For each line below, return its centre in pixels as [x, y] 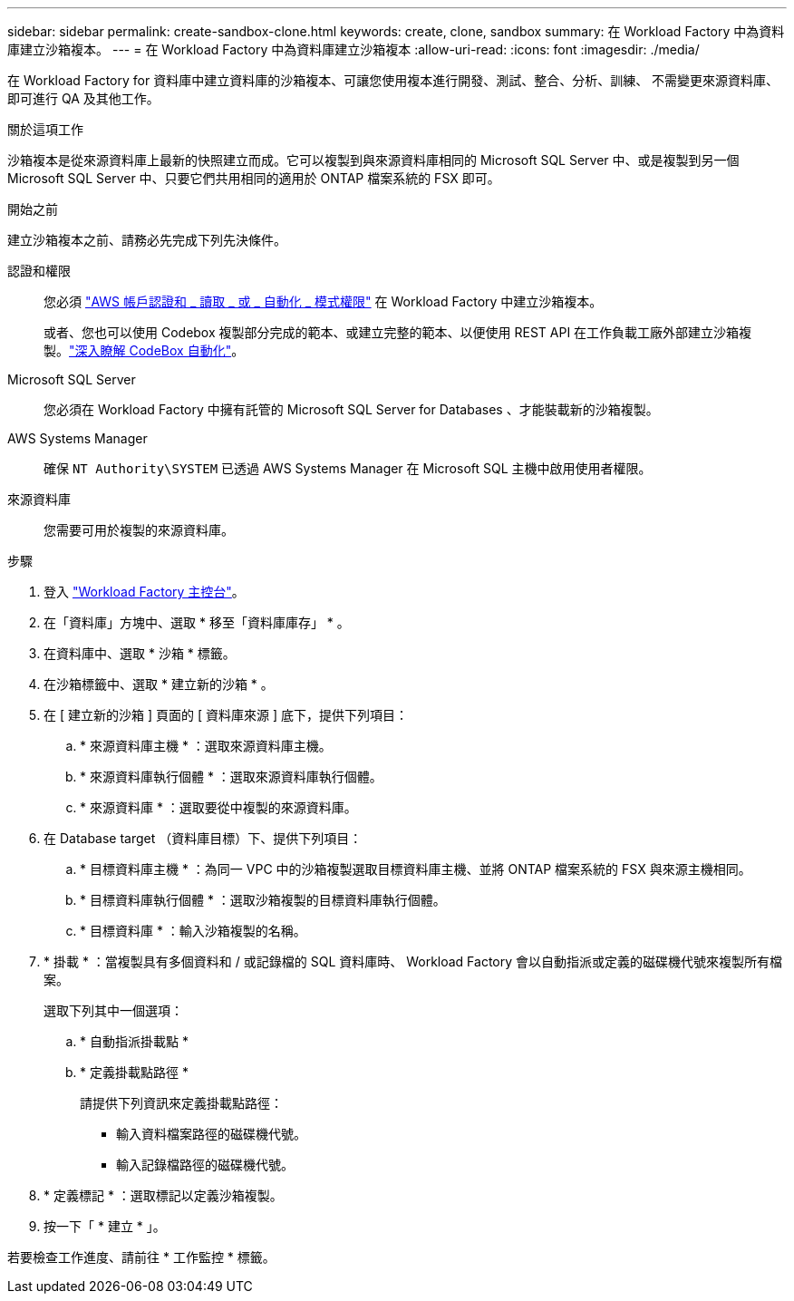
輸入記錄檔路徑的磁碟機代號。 [205, 1165]
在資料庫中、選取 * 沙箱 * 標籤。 [140, 653]
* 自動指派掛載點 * [134, 1041]
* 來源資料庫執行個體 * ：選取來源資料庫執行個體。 [231, 777]
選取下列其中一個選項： [113, 1010]
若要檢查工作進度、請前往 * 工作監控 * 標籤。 [141, 1257]
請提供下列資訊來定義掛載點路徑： [181, 1103]
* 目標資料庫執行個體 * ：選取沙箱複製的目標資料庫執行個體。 [263, 900]
